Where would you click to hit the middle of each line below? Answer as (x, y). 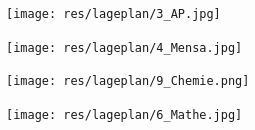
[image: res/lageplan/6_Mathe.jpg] (124, 114)
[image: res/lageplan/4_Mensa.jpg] (124, 47)
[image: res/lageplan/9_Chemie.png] (128, 81)
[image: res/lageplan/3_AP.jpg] (113, 14)
